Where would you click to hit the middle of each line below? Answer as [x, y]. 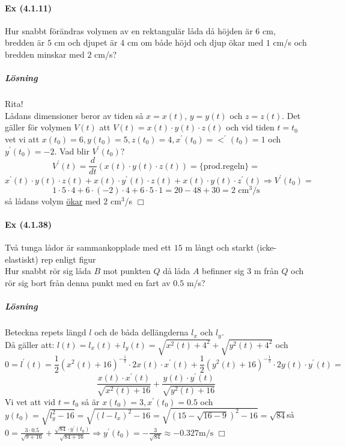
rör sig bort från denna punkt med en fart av [88, 282]
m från [266, 271]
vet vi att [22, 139]
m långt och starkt [220, 247]
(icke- [267, 247]
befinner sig [223, 271]
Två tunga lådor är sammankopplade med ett [88, 247]
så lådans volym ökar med [53, 200]
